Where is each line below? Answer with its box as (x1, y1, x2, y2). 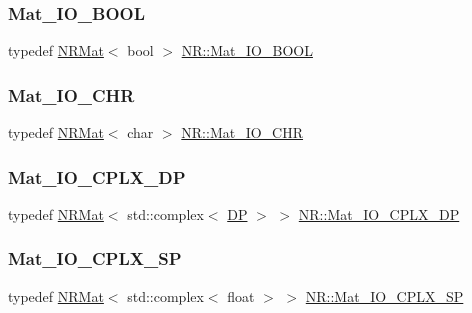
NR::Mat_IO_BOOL (181, 40, 313, 61)
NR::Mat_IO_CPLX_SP (305, 285, 464, 306)
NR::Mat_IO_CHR (181, 122, 304, 143)
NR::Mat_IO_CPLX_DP (298, 203, 460, 224)
